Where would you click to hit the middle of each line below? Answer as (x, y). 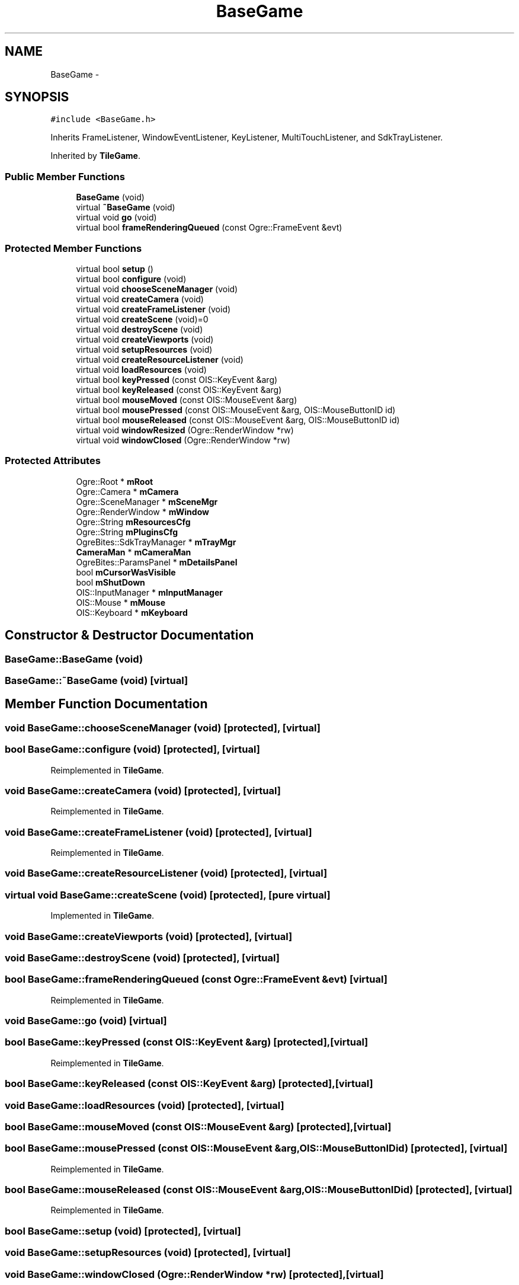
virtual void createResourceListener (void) (160, 359)
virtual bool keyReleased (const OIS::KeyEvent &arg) (179, 389)
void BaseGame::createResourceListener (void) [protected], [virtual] (166, 873)
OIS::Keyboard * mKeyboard (132, 612)
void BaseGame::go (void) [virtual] (86, 1021)
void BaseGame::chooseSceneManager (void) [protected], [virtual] (163, 728)
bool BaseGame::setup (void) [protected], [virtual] (123, 1231)
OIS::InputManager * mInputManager (149, 592)
